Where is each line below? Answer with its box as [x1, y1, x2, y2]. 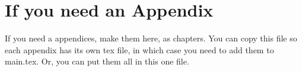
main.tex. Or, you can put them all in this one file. [5, 55, 189, 67]
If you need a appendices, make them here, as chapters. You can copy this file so [5, 32, 297, 44]
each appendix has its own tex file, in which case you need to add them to [5, 43, 274, 56]
